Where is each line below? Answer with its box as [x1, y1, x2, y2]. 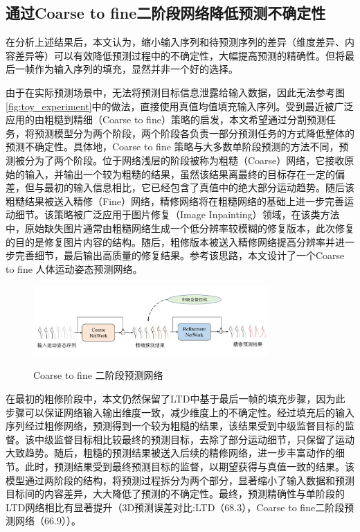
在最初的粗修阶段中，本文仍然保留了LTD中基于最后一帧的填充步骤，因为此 [6, 391, 345, 405]
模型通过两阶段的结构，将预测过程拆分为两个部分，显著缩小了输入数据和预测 [6, 472, 354, 487]
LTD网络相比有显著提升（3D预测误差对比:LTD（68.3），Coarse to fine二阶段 [6, 499, 345, 514]
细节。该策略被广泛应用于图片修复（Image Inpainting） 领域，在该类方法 [15, 207, 340, 222]
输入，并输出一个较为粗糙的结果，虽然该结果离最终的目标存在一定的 [24, 166, 335, 181]
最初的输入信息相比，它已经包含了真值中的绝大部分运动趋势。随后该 [44, 180, 354, 195]
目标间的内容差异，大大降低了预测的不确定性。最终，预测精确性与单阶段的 [6, 486, 345, 501]
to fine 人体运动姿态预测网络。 [6, 261, 143, 276]
